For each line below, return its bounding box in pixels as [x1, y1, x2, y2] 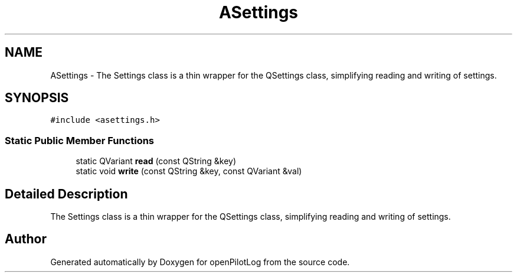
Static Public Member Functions [5, 134, 155, 146]
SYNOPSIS [5, 90, 69, 106]
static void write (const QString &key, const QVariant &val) [76, 166, 302, 177]
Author [5, 232, 47, 247]
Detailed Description [5, 186, 128, 201]
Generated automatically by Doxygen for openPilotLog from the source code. [50, 256, 350, 267]
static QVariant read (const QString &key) [76, 156, 237, 167]
